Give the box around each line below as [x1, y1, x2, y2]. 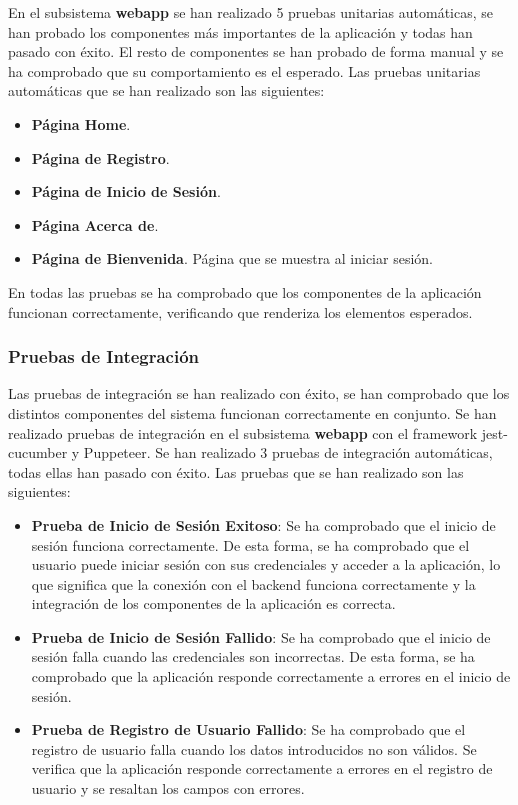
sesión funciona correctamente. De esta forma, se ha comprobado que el [31, 534, 470, 555]
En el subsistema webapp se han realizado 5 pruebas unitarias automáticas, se [8, 2, 494, 22]
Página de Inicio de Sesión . [31, 181, 221, 202]
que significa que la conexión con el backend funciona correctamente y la [31, 573, 476, 594]
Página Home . [31, 113, 131, 134]
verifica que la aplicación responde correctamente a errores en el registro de [31, 758, 493, 779]
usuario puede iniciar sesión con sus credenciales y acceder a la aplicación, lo [31, 554, 501, 575]
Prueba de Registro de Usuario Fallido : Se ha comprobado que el [31, 719, 466, 740]
